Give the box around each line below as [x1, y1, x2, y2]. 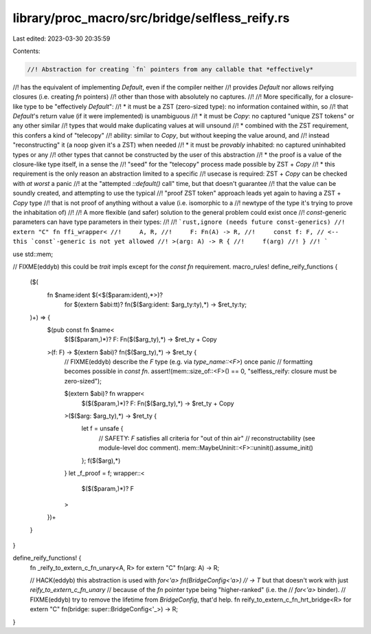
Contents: [12, 47, 41, 55]
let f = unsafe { [81, 424, 124, 433]
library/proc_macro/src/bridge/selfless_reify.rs [12, 10, 290, 25]
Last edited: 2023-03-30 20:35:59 [12, 34, 111, 43]
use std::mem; [12, 250, 54, 258]
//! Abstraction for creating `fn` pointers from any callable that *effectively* [27, 65, 314, 73]
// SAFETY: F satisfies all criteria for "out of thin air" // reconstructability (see [98, 434, 315, 442]
